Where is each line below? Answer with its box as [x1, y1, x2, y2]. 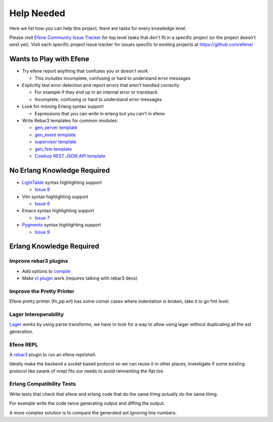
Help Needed [9, 8, 66, 19]
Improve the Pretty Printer [9, 288, 75, 295]
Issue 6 [34, 201, 50, 207]
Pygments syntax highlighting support [22, 222, 101, 228]
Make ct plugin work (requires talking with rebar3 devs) [22, 275, 138, 282]
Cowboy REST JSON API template [34, 153, 106, 159]
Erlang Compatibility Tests [9, 381, 76, 388]
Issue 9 [34, 229, 50, 235]
